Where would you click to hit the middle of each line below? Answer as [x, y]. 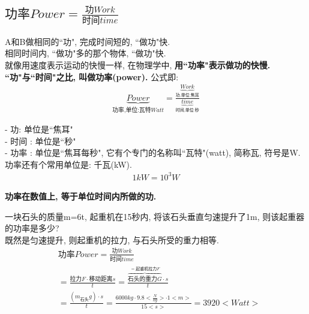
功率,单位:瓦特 [132, 110]
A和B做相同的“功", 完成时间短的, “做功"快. [88, 41]
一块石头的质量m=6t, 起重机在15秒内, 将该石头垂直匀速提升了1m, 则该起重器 [155, 216]
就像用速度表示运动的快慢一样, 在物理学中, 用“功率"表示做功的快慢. [138, 64]
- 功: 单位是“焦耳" [39, 129]
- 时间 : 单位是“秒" [40, 141]
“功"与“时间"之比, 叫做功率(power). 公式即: [92, 76]
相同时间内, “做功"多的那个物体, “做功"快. [85, 53]
